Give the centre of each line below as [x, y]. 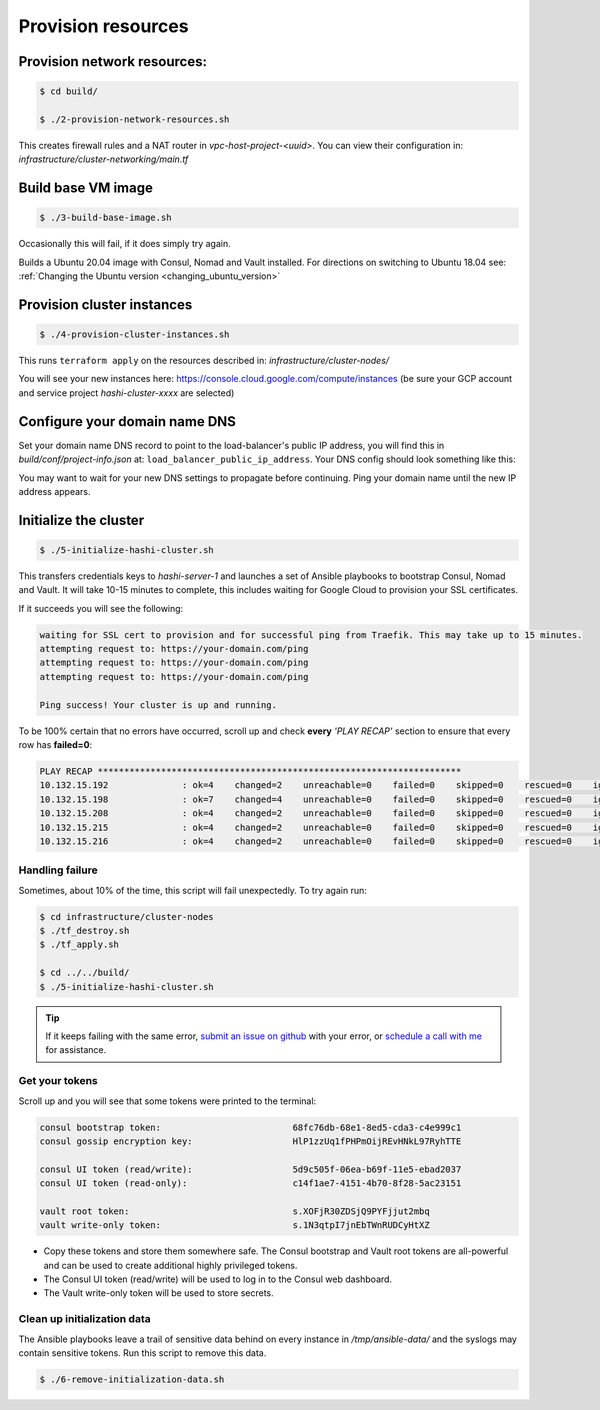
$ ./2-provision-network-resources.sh [134, 119]
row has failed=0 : [55, 744]
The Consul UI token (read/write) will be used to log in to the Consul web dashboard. [218, 1279]
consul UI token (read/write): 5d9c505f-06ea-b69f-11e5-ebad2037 [250, 1169]
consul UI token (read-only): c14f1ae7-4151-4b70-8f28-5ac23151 [250, 1183]
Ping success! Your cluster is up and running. [158, 704]
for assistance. [76, 1050]
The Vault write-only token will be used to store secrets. [158, 1293]
